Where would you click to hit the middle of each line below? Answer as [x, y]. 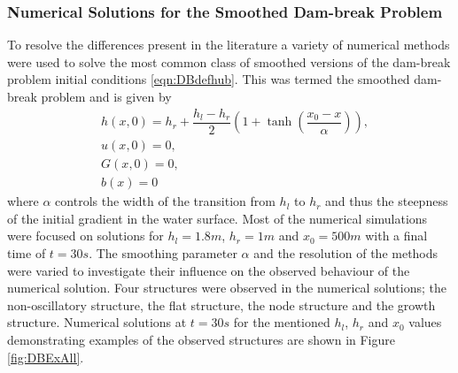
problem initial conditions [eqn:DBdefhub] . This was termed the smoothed [209, 79]
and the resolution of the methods [346, 252]
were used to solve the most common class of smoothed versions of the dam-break [229, 61]
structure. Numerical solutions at [97, 322]
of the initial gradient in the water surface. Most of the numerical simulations [217, 218]
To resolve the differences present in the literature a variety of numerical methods [229, 45]
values [425, 322]
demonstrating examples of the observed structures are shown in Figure [201, 339]
